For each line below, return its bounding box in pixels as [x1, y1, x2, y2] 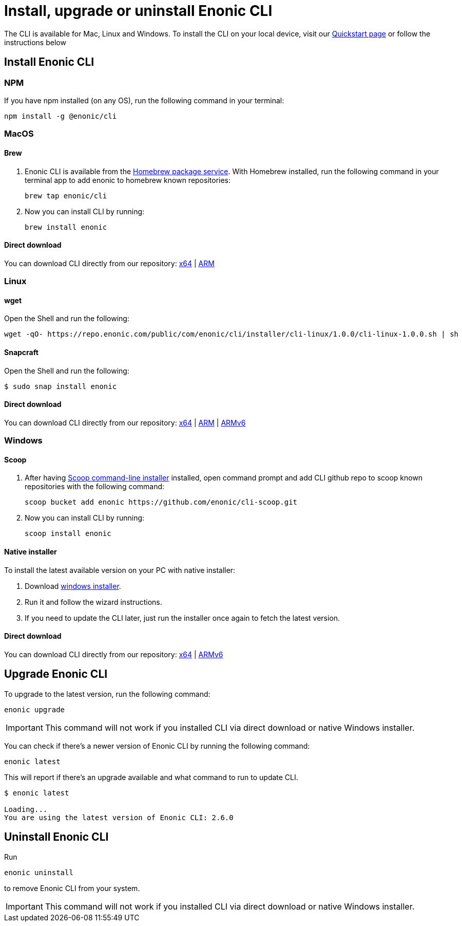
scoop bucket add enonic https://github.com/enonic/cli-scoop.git [25, 498, 298, 507]
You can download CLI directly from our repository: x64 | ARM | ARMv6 [4, 418, 246, 427]
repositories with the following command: [25, 482, 165, 491]
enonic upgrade [4, 705, 65, 714]
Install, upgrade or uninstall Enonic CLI [4, 2, 273, 20]
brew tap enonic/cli [25, 191, 107, 200]
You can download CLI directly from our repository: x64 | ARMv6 [4, 650, 223, 659]
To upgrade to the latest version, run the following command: [4, 689, 210, 698]
